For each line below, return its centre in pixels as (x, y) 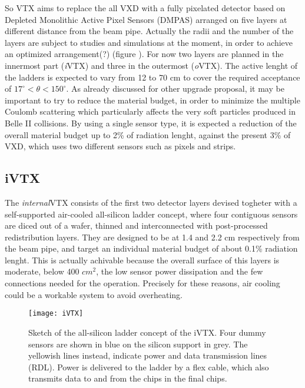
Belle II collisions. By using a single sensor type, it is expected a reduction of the (151, 123)
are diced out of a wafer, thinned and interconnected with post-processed (136, 225)
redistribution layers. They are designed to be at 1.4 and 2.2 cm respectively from (152, 237)
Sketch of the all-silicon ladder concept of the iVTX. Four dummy (147, 332)
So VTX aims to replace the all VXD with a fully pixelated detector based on (145, 8)
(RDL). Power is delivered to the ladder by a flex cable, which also (149, 367)
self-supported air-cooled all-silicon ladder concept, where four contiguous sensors (151, 214)
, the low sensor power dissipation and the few (180, 271)
